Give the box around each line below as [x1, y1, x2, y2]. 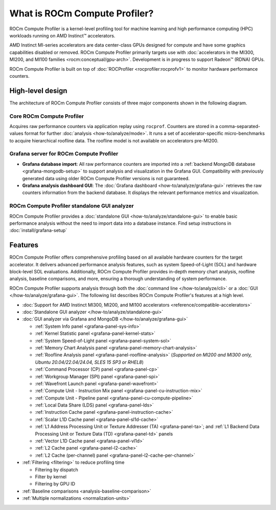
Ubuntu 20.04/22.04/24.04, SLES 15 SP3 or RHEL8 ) [35, 359, 144, 365]
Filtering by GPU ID [35, 481, 76, 487]
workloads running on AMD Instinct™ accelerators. [9, 32, 116, 38]
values [9, 131, 24, 137]
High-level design [9, 86, 67, 95]
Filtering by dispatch [35, 466, 79, 473]
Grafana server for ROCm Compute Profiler [9, 150, 119, 157]
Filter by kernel [35, 474, 67, 480]
